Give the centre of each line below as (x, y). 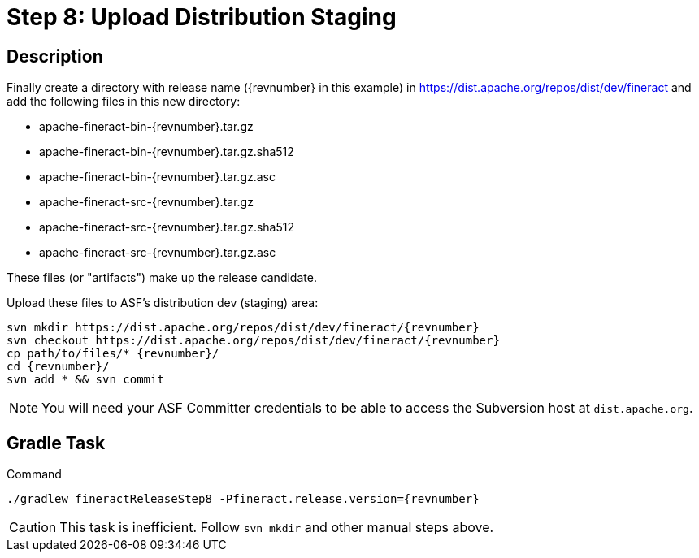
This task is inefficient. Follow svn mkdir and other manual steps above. (277, 528)
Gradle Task (56, 443)
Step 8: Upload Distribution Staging (202, 17)
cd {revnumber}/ (58, 367)
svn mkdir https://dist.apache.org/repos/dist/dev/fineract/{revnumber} (243, 328)
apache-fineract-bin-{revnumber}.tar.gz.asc (157, 177)
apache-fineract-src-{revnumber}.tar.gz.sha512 (167, 227)
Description (55, 56)
